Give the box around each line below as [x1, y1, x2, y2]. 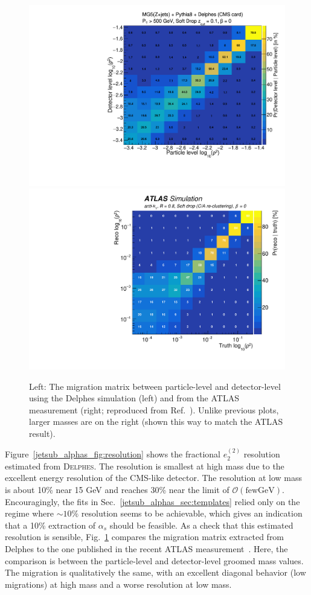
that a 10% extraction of [5, 518, 96, 531]
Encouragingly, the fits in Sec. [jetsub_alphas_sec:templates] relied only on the [5, 495, 300, 507]
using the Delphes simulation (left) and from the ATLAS [29, 392, 239, 404]
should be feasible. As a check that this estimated [109, 518, 293, 531]
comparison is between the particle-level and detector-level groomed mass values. [5, 554, 304, 567]
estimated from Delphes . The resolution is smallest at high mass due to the [5, 459, 284, 472]
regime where [5, 507, 54, 520]
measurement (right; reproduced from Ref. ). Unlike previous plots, [29, 403, 279, 416]
